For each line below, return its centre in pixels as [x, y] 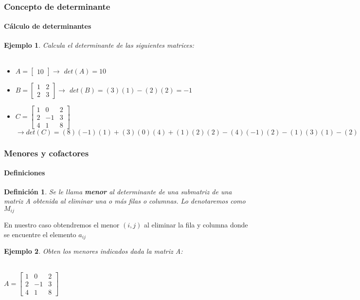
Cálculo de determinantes [48, 26]
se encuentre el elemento [40, 234]
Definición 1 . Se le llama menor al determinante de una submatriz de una [118, 191]
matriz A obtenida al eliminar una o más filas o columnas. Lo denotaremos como [125, 201]
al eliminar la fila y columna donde [196, 225]
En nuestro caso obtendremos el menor [62, 225]
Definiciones [25, 173]
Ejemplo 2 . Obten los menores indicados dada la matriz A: [93, 251]
